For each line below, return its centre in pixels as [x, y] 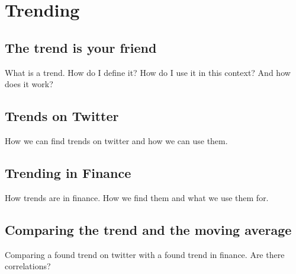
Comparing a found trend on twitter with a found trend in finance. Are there [145, 254]
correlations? [28, 266]
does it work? [29, 84]
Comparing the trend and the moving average [148, 229]
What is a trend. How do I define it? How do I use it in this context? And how [148, 72]
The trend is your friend [81, 47]
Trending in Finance [68, 172]
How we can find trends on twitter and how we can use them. [116, 140]
